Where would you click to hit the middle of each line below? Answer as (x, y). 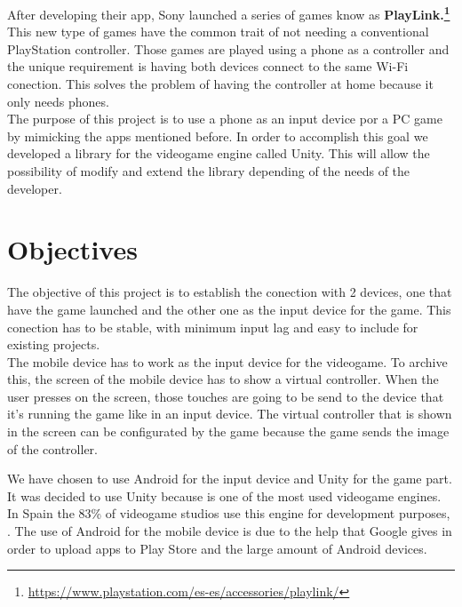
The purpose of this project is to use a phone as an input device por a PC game (225, 119)
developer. (35, 188)
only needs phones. (58, 101)
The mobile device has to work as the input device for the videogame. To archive (227, 361)
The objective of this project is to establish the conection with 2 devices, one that (230, 292)
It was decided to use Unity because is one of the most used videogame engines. (224, 495)
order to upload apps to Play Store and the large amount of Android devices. (217, 548)
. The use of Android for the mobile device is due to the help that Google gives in (230, 531)
